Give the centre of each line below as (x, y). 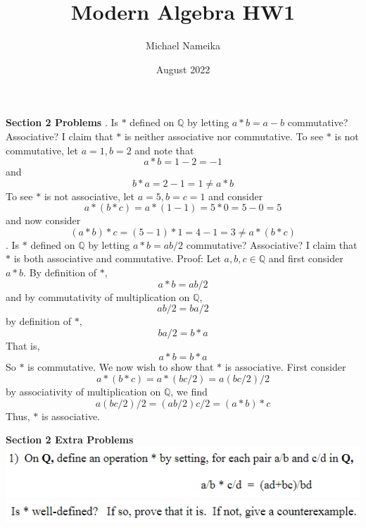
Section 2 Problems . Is (62, 122)
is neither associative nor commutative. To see (224, 136)
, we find (189, 392)
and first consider (306, 258)
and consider (236, 196)
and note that (164, 150)
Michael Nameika (183, 45)
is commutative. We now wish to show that (121, 367)
